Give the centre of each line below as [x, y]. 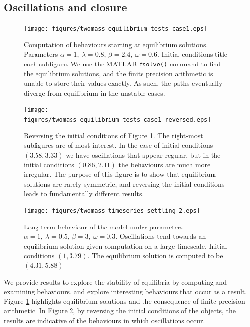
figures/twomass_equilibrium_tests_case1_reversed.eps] [117, 120]
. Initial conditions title [192, 54]
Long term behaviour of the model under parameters [103, 226]
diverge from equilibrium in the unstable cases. [94, 92]
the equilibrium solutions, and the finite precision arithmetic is [118, 73]
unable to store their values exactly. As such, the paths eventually [123, 83]
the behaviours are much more [164, 164]
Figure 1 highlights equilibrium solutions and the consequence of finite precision [125, 301]
